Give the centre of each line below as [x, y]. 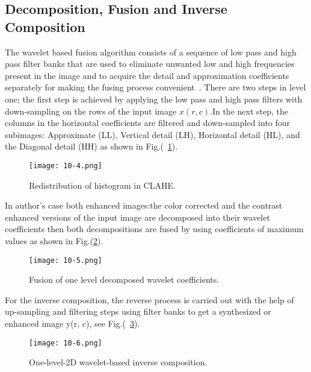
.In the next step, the [249, 111]
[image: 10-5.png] [66, 260]
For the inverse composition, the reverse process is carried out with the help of [149, 299]
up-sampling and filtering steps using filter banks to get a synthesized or [138, 311]
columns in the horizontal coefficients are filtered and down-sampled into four [148, 123]
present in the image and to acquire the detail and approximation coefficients [147, 75]
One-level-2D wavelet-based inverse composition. [118, 362]
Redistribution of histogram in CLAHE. [102, 185]
